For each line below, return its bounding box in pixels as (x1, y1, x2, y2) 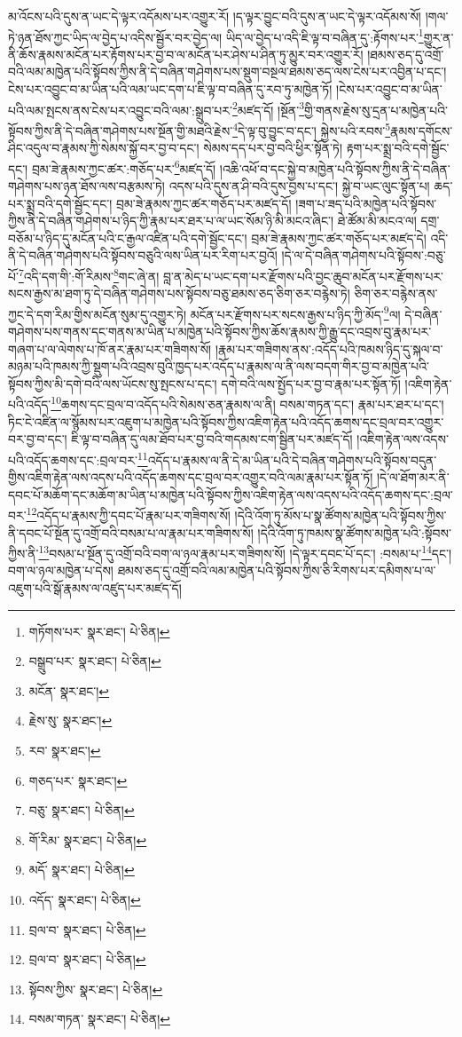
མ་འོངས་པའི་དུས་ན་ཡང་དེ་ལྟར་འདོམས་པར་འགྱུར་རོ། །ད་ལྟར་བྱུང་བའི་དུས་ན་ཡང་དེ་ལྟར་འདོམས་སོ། (8, 7, 421, 25)
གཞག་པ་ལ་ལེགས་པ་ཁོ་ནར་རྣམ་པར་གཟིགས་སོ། (8, 339, 212, 358)
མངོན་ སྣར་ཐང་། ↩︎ (28, 681, 110, 700)
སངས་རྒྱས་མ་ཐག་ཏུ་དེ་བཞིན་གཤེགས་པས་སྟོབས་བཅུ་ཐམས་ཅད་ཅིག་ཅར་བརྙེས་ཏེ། (8, 284, 350, 303)
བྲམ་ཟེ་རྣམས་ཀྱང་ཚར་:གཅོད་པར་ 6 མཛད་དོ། (31, 156, 216, 178)
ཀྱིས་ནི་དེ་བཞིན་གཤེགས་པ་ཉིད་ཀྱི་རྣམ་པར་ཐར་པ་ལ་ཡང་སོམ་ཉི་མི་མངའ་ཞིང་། (8, 211, 334, 230)
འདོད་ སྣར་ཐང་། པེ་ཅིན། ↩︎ (28, 890, 141, 908)
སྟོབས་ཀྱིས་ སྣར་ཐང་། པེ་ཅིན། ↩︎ (28, 979, 163, 998)
